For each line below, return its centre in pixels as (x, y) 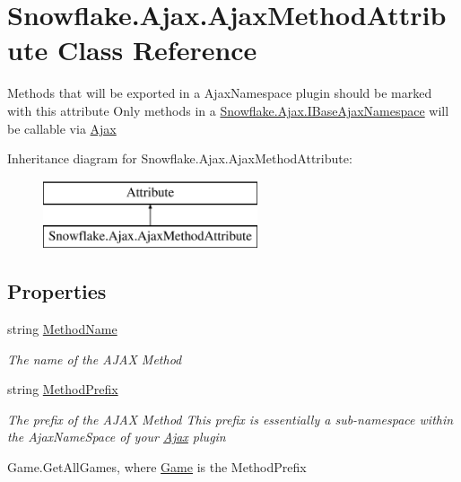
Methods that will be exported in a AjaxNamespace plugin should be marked (220, 93)
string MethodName (62, 329)
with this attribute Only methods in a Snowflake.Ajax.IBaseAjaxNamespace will (228, 110)
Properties (57, 291)
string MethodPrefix (63, 389)
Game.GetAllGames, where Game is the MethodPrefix (157, 467)
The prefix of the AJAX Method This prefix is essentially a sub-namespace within (230, 419)
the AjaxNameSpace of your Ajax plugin (117, 437)
